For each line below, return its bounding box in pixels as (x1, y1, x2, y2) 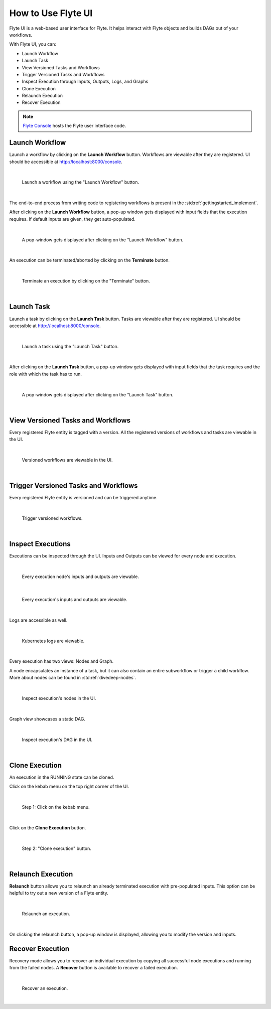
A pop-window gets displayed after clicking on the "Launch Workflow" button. (22, 236, 184, 243)
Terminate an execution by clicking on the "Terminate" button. (22, 278, 150, 284)
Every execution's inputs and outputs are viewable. (22, 597, 127, 603)
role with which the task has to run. (9, 371, 82, 377)
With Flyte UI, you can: (9, 41, 56, 47)
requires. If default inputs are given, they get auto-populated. (9, 216, 135, 222)
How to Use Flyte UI (9, 8, 93, 19)
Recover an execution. (22, 985, 68, 991)
